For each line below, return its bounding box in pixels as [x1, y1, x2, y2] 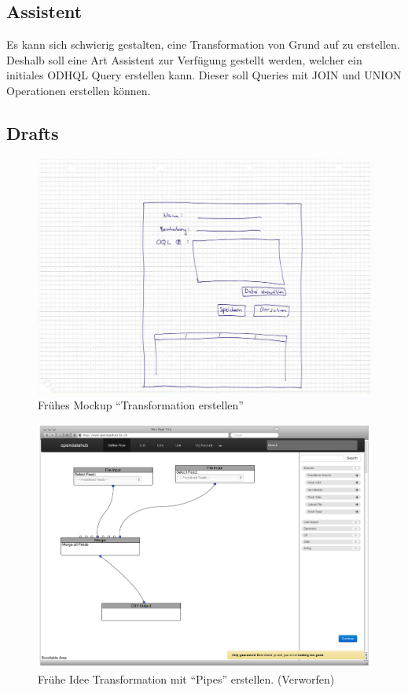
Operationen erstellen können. [6, 82, 151, 98]
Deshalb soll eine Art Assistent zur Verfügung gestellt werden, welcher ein [6, 51, 362, 68]
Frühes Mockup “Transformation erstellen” [38, 396, 244, 412]
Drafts [6, 120, 59, 145]
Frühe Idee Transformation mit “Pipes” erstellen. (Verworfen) [38, 670, 335, 687]
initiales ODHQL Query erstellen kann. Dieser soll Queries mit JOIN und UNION [6, 67, 402, 83]
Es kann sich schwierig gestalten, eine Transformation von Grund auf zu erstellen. [6, 36, 400, 53]
